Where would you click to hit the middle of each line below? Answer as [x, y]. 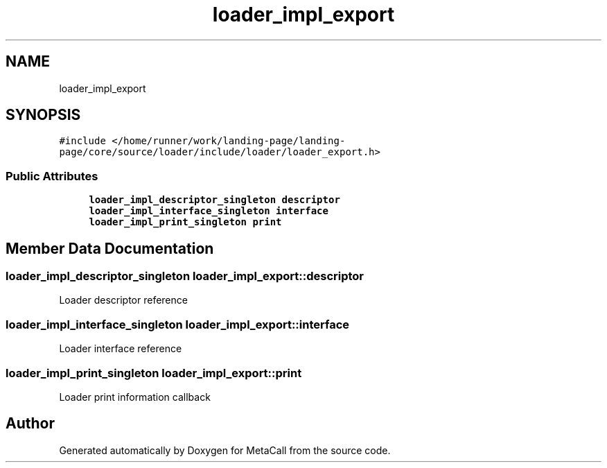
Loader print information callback [135, 397]
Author [30, 424]
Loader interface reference [121, 349]
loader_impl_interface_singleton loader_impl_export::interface [178, 324]
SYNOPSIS [43, 115]
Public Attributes [52, 176]
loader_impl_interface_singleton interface [209, 211]
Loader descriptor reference [123, 300]
